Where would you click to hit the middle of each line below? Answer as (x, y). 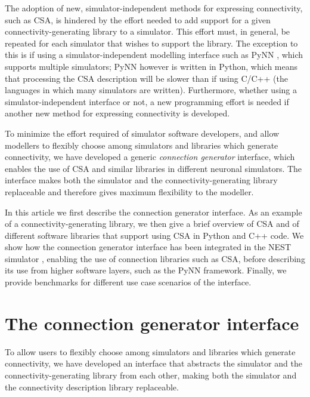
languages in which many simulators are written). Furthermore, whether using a (151, 90)
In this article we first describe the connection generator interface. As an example (154, 212)
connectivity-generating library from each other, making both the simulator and (151, 375)
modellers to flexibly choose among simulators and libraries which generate (142, 145)
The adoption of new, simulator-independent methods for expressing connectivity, (154, 8)
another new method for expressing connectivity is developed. (117, 113)
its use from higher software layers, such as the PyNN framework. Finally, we (146, 270)
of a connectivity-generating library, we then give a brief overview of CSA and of (152, 224)
